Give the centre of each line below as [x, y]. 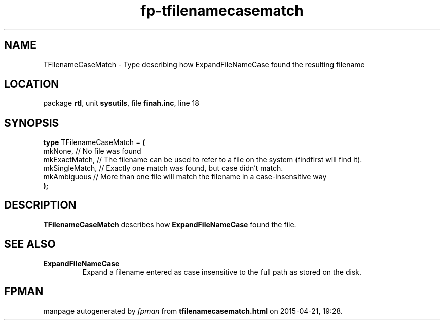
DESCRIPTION [40, 205]
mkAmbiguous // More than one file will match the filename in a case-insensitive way [185, 177]
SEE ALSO [30, 244]
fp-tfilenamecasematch [222, 11]
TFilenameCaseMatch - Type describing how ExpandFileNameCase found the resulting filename [204, 64]
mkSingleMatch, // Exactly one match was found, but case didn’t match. [163, 168]
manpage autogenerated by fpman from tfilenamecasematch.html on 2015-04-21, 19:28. [193, 311]
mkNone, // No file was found [92, 151]
